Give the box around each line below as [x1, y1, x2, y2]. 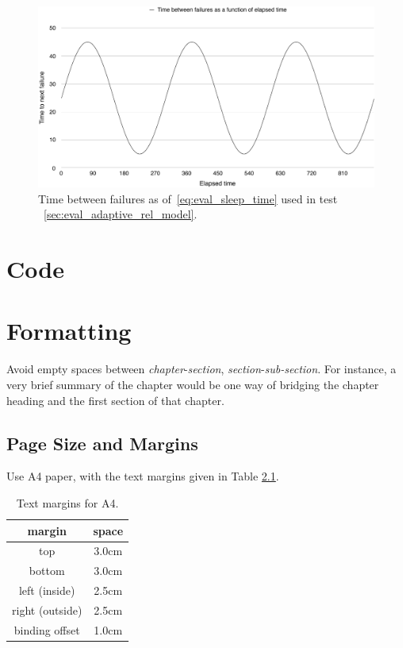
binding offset [13, 621, 80, 638]
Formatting [6, 314, 132, 347]
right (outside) [12, 601, 83, 618]
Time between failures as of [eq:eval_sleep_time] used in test [38, 190, 338, 206]
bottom [29, 562, 65, 579]
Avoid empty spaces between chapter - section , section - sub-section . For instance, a [6, 361, 397, 377]
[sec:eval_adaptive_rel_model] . [44, 206, 198, 222]
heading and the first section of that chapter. [6, 391, 225, 408]
